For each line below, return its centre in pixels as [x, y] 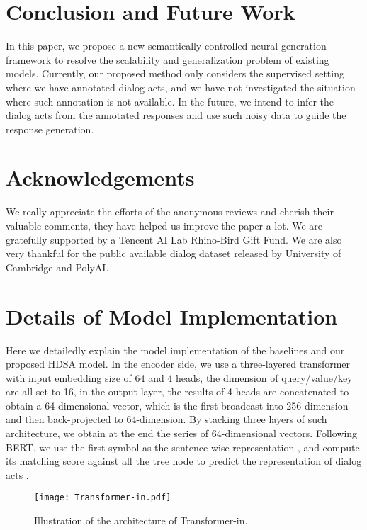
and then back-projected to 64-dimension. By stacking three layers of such [166, 419]
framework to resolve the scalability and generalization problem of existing [168, 59]
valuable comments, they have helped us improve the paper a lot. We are [164, 225]
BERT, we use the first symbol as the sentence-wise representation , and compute [183, 447]
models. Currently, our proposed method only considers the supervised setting [175, 73]
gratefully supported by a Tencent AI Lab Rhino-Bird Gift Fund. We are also [174, 239]
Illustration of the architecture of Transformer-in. [141, 520]
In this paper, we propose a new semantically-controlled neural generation [166, 46]
